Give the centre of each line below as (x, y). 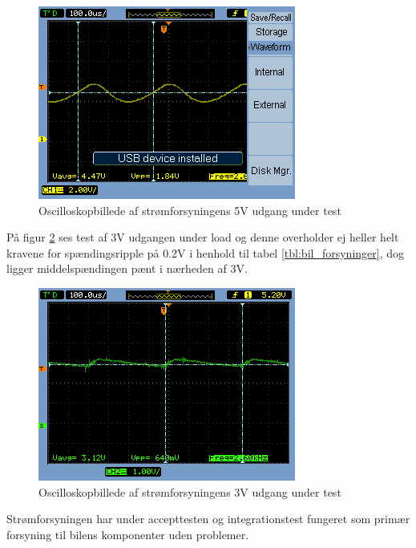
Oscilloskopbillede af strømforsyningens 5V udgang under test (190, 210)
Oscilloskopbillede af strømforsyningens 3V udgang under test (190, 491)
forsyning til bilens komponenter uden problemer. (128, 534)
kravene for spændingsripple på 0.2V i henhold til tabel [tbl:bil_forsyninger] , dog (205, 252)
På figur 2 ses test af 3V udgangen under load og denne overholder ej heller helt (203, 237)
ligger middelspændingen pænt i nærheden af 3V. (127, 268)
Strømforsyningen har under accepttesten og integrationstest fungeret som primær (208, 519)
